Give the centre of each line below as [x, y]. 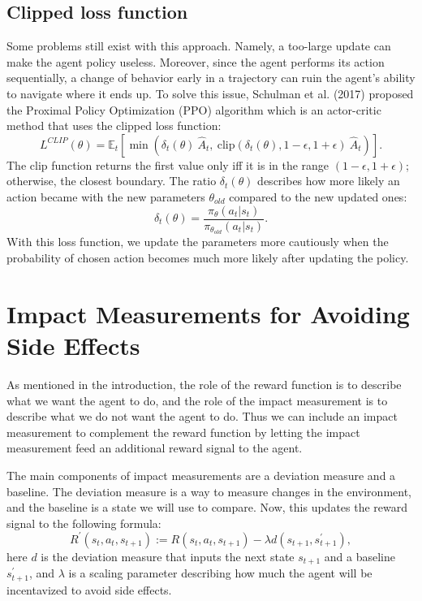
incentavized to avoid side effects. [89, 589]
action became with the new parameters [106, 196]
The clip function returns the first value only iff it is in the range [168, 164]
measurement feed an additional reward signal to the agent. [155, 448]
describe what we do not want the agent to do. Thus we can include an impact [202, 416]
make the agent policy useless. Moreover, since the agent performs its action [196, 61]
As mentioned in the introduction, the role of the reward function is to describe [204, 384]
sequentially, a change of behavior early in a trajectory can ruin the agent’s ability [211, 78]
